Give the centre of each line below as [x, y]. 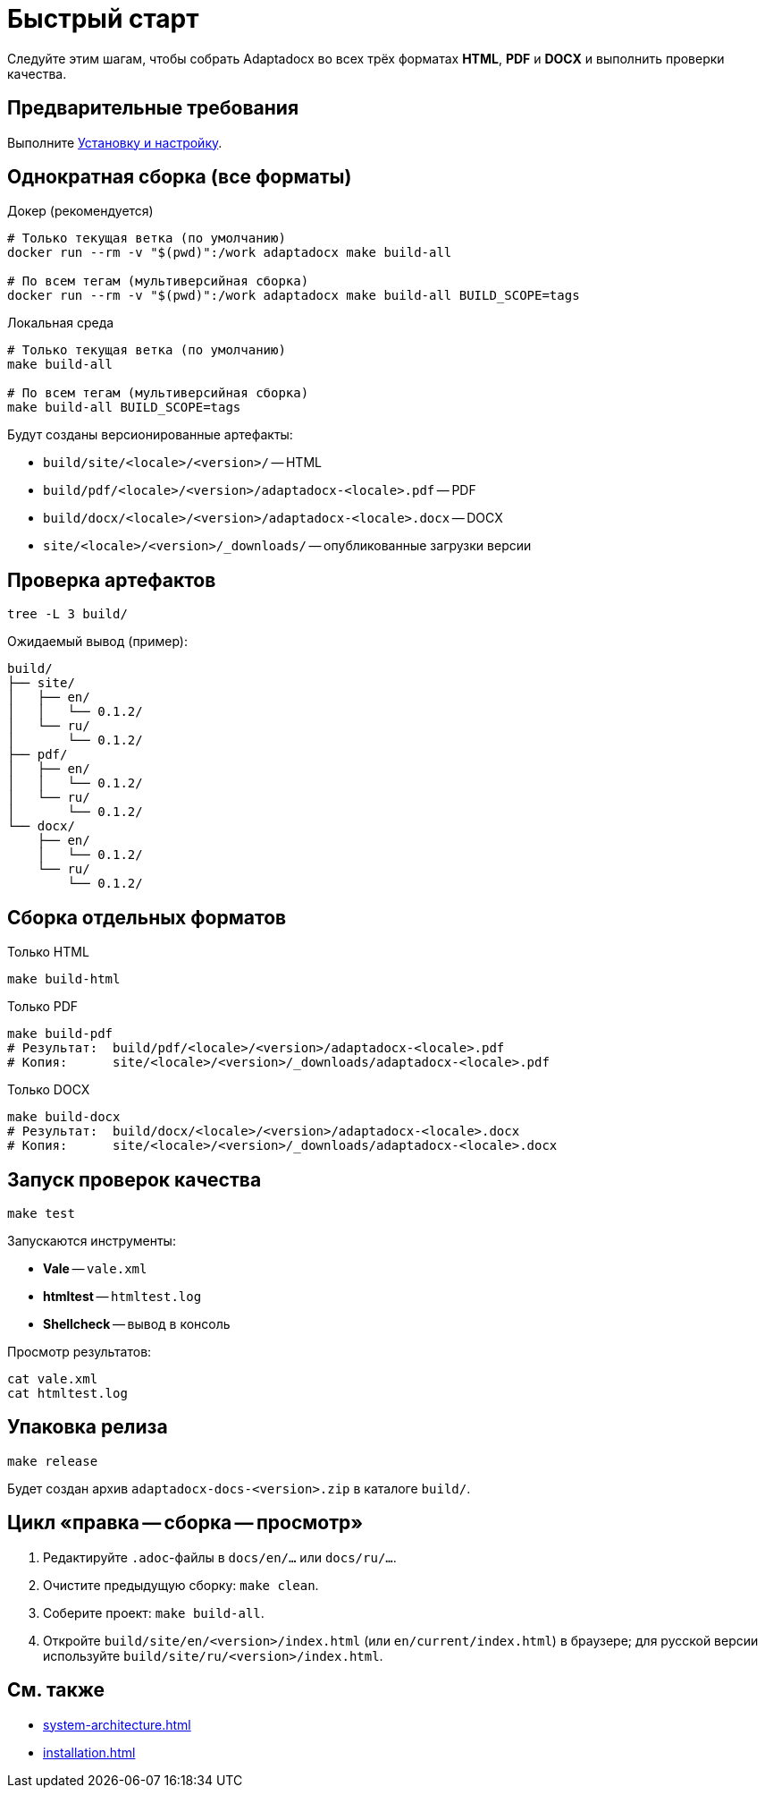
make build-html [64, 979]
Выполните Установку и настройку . [115, 142]
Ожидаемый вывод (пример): [97, 642]
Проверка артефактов [112, 580]
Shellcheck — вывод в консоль [137, 1323]
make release [53, 1461]
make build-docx [64, 1117]
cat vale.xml [53, 1378]
